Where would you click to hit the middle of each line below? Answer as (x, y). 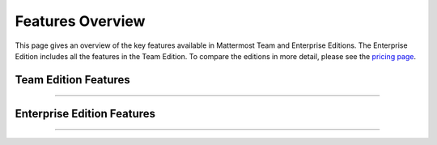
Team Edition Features (73, 80)
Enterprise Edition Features (85, 113)
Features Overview (80, 21)
